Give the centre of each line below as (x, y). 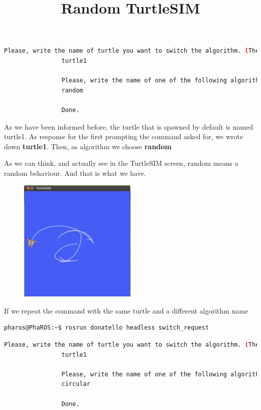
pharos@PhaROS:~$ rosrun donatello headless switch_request (107, 328)
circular (76, 384)
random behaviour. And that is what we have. (75, 173)
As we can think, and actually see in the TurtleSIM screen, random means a (121, 163)
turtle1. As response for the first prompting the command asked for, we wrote (124, 136)
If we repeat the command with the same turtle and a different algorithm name (126, 310)
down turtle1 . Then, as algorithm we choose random (88, 146)
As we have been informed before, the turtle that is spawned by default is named (129, 126)
